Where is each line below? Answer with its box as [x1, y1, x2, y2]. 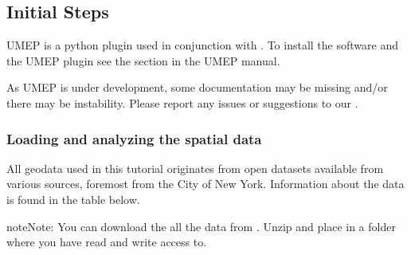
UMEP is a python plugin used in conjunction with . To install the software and [6, 37, 398, 53]
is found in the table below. [6, 190, 140, 207]
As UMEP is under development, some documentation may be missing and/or [6, 79, 388, 96]
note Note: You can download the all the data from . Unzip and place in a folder [6, 218, 396, 234]
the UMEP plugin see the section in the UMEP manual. [6, 52, 280, 69]
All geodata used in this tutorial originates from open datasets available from [6, 159, 384, 176]
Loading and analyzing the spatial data [6, 128, 262, 148]
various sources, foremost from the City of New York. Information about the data [6, 175, 405, 192]
